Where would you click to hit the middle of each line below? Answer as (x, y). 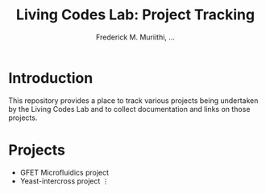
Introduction (51, 78)
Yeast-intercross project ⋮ (65, 181)
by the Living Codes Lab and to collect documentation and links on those (129, 109)
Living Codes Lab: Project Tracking (135, 15)
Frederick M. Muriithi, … (135, 37)
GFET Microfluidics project (64, 172)
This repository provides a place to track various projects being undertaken (133, 100)
